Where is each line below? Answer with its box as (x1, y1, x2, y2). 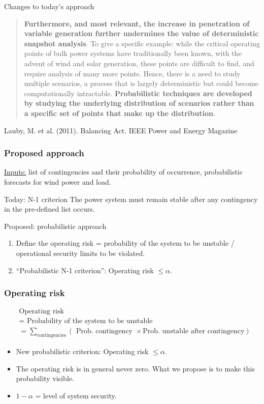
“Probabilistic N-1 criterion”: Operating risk (16, 265, 154, 275)
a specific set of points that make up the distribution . (24, 107, 215, 118)
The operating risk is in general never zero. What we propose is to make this (16, 363, 255, 373)
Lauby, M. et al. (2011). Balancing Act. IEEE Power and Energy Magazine (4, 125, 238, 135)
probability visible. (16, 373, 74, 384)
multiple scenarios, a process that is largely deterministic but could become (24, 78, 258, 89)
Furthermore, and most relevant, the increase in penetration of (24, 18, 250, 28)
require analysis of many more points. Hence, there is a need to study (24, 68, 241, 78)
